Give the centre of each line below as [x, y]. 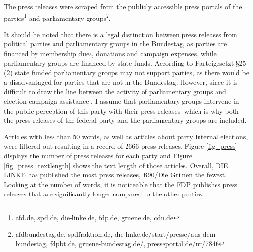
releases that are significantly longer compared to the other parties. [104, 194]
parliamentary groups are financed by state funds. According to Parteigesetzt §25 [125, 63]
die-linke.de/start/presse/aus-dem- [166, 234]
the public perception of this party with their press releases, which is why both [121, 110]
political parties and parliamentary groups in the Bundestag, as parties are [116, 44]
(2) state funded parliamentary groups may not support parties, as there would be [126, 72]
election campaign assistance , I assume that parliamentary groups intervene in [122, 101]
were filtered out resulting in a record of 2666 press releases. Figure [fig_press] [121, 146]
